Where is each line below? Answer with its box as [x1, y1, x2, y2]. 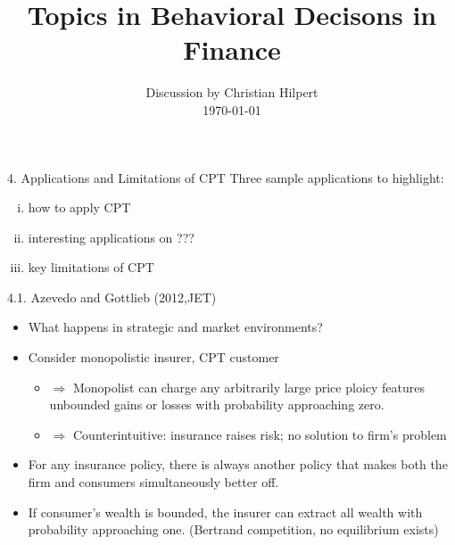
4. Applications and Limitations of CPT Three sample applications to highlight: [7, 168, 444, 186]
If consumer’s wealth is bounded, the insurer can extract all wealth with [28, 502, 423, 521]
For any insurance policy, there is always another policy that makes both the [28, 455, 448, 474]
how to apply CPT [28, 198, 131, 217]
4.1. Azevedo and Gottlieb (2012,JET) [7, 287, 217, 306]
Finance [183, 31, 281, 68]
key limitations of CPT [28, 258, 154, 277]
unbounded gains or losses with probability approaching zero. [49, 395, 385, 414]
